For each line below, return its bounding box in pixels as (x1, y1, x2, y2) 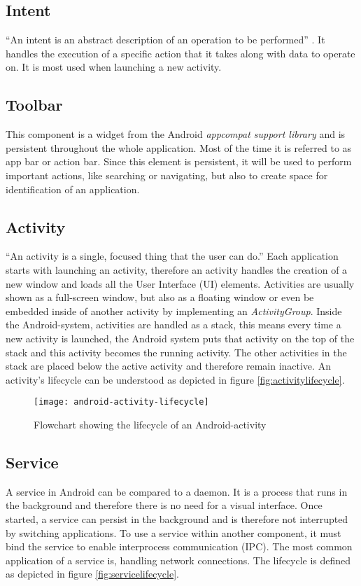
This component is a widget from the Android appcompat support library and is (6, 127, 346, 141)
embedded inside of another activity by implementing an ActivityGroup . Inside (6, 303, 342, 318)
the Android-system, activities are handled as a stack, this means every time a (6, 317, 341, 332)
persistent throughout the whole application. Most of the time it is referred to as (6, 140, 352, 155)
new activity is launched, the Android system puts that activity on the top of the (6, 330, 355, 345)
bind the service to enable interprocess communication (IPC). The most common (6, 539, 353, 554)
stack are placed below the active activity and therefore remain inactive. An (6, 358, 331, 373)
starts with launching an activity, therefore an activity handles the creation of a (6, 262, 348, 277)
